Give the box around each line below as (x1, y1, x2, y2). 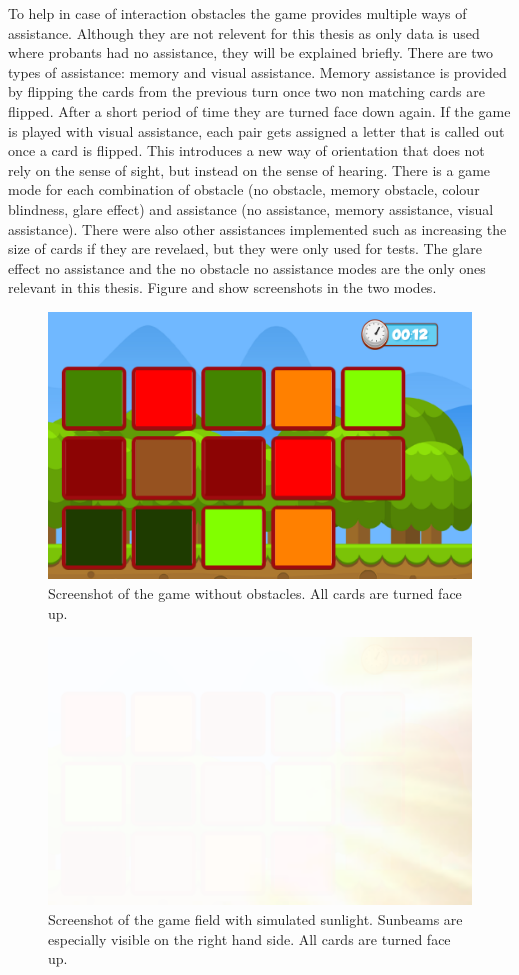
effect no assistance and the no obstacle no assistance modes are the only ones (8, 257, 486, 278)
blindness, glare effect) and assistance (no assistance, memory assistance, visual (8, 198, 494, 219)
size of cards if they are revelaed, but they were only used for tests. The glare (8, 238, 482, 259)
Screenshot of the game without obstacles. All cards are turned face (48, 582, 462, 603)
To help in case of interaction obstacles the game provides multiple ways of (8, 3, 467, 23)
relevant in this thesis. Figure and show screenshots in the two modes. (8, 277, 437, 298)
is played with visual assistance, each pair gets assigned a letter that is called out (8, 120, 505, 141)
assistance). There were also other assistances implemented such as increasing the (8, 218, 507, 239)
